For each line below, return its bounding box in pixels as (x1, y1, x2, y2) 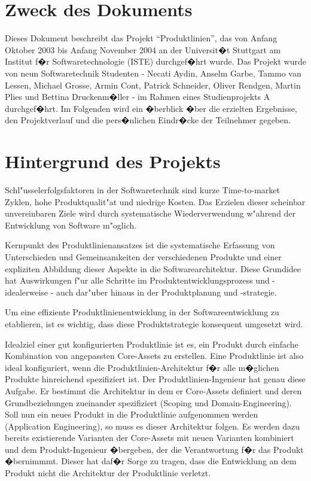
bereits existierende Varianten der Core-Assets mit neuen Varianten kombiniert (5, 431, 294, 444)
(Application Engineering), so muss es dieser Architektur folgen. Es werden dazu (5, 419, 300, 432)
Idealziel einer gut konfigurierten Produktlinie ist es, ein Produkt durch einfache (5, 337, 298, 350)
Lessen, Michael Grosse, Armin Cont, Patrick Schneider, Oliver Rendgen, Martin (5, 78, 301, 91)
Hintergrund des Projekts (5, 149, 221, 173)
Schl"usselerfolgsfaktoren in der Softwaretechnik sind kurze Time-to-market (5, 184, 280, 196)
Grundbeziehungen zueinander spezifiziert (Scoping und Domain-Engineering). (5, 396, 292, 409)
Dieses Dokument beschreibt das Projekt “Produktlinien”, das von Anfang (5, 32, 278, 44)
